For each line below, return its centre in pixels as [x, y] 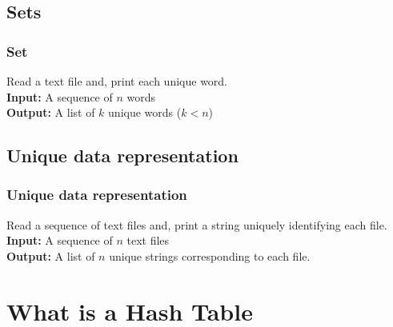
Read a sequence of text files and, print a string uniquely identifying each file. [197, 224]
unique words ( [145, 112]
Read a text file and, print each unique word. [117, 81]
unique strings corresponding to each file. [210, 255]
